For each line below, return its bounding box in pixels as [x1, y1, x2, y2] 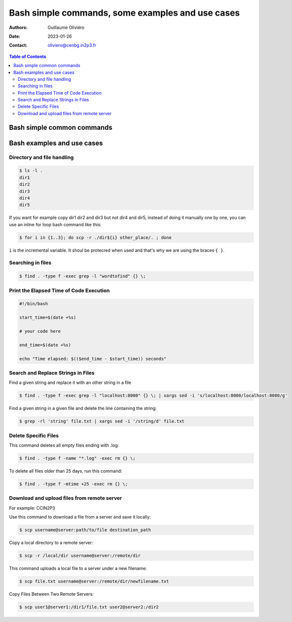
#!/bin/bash [19, 301, 48, 307]
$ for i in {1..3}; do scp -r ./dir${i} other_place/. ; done [19, 235, 172, 240]
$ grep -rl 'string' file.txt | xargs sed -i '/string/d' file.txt [19, 419, 185, 424]
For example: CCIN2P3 [9, 505, 55, 511]
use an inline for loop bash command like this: [9, 221, 102, 227]
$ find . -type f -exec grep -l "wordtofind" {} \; [19, 273, 146, 279]
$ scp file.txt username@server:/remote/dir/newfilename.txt [19, 578, 169, 584]
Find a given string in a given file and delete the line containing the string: [9, 406, 157, 411]
